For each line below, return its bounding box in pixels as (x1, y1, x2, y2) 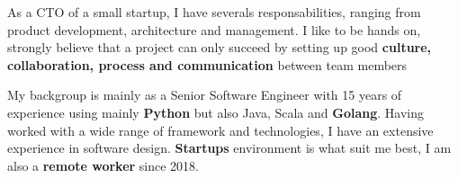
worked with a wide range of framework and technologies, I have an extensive (7, 120, 434, 139)
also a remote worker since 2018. (7, 156, 199, 174)
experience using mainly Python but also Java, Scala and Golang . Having (7, 102, 425, 121)
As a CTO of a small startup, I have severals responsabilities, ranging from (7, 3, 421, 21)
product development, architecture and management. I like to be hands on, (7, 20, 421, 39)
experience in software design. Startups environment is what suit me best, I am (7, 138, 452, 157)
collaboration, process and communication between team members (7, 55, 408, 74)
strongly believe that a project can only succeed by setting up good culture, (7, 38, 432, 57)
